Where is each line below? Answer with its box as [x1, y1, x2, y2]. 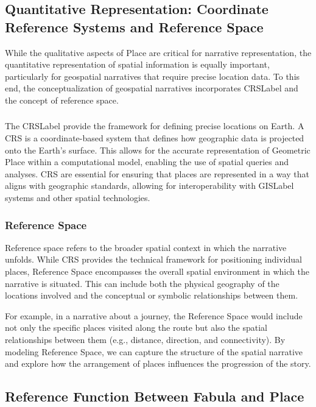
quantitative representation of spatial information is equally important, [5, 58, 270, 71]
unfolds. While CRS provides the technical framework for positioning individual [5, 253, 302, 266]
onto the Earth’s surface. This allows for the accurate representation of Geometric [5, 143, 311, 156]
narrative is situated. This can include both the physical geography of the [5, 277, 279, 289]
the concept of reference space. [5, 93, 119, 106]
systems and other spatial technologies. [5, 191, 150, 204]
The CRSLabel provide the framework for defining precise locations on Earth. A [5, 119, 304, 132]
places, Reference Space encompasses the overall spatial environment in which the [5, 265, 309, 278]
